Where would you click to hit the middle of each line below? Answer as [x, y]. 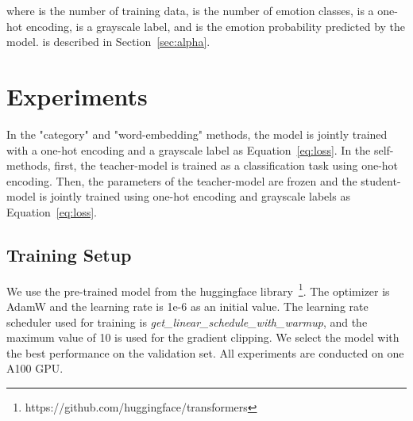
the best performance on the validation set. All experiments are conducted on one [205, 352]
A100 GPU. [35, 368]
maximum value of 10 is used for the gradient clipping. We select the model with [203, 337]
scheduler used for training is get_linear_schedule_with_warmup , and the [187, 321]
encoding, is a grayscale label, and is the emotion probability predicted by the [216, 26]
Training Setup [69, 254]
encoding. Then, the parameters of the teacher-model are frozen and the [182, 180]
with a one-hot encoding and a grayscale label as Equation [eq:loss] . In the [189, 149]
